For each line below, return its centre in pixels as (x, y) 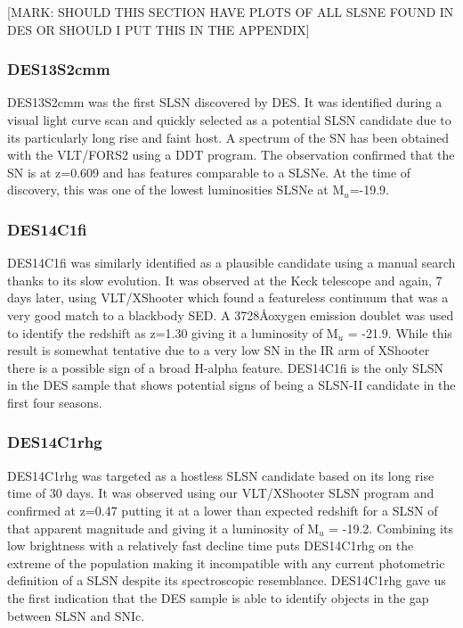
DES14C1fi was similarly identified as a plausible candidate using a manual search (231, 263)
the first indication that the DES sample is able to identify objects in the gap (218, 597)
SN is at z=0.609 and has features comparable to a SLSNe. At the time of (209, 172)
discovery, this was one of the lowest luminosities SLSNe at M (176, 190)
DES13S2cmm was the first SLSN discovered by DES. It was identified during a (225, 102)
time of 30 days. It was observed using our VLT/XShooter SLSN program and (221, 493)
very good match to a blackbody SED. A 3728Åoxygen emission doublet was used (231, 314)
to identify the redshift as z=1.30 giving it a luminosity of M (173, 332)
